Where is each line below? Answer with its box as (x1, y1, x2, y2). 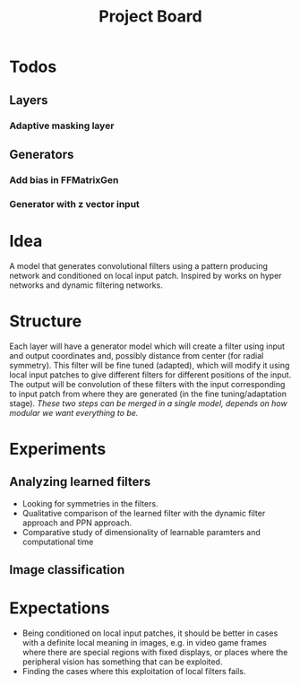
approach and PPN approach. (21, 517, 133, 528)
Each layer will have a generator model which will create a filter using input (9, 341, 285, 351)
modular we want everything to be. (9, 407, 139, 418)
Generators (9, 146, 74, 162)
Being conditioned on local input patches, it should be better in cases (21, 628, 279, 638)
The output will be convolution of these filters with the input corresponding (9, 378, 286, 389)
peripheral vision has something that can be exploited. (21, 656, 223, 667)
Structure (9, 311, 82, 331)
